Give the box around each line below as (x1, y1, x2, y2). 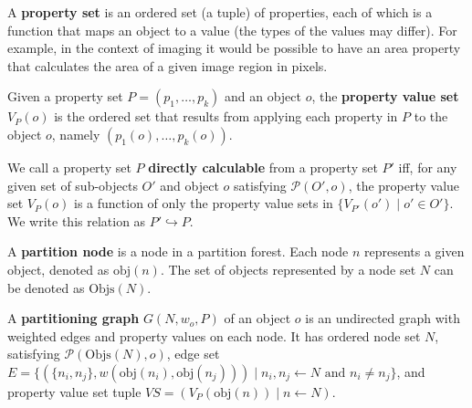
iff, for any (398, 157, 457, 176)
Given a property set (7, 87, 123, 106)
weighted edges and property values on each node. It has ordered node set (7, 326, 421, 345)
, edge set (166, 344, 220, 363)
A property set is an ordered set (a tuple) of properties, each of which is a (7, 3, 433, 21)
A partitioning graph (7, 309, 140, 328)
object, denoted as (7, 259, 110, 278)
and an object (224, 87, 301, 106)
